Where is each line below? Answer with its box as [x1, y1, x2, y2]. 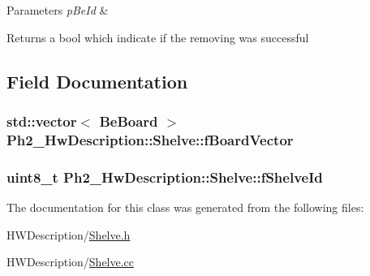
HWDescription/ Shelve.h [6, 226, 131, 243]
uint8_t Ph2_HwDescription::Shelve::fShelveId [6, 166, 323, 187]
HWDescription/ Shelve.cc [6, 253, 135, 270]
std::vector [6, 110, 77, 131]
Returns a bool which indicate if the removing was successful [6, 28, 309, 45]
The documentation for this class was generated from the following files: [6, 198, 364, 215]
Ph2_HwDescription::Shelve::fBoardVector [6, 129, 294, 149]
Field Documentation [6, 68, 188, 93]
